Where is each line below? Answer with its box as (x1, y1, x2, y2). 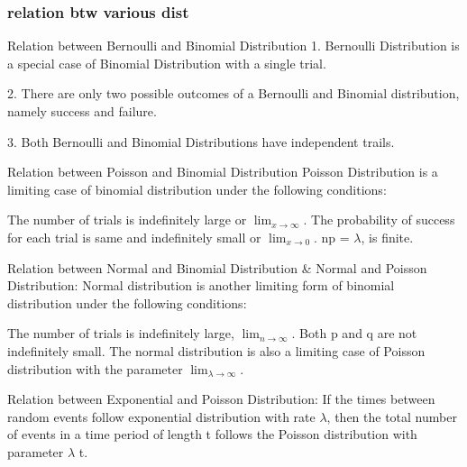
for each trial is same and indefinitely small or (7, 227, 261, 246)
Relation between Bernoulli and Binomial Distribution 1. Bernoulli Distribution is (7, 36, 460, 55)
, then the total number (326, 407, 457, 426)
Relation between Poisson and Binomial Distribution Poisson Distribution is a (7, 162, 438, 181)
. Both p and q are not (291, 324, 417, 343)
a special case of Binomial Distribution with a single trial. (7, 53, 326, 72)
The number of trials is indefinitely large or (7, 210, 247, 229)
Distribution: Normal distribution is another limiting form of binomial (7, 276, 395, 295)
